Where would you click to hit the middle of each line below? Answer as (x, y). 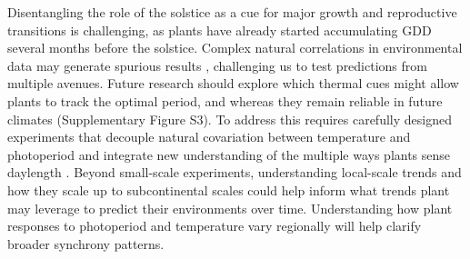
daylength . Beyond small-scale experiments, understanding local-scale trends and (235, 172)
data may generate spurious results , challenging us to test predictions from (217, 65)
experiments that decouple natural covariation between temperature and (209, 137)
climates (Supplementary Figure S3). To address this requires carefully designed (230, 119)
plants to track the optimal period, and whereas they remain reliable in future (225, 100)
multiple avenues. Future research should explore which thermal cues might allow (233, 83)
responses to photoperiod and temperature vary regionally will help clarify (215, 226)
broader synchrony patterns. (86, 243)
